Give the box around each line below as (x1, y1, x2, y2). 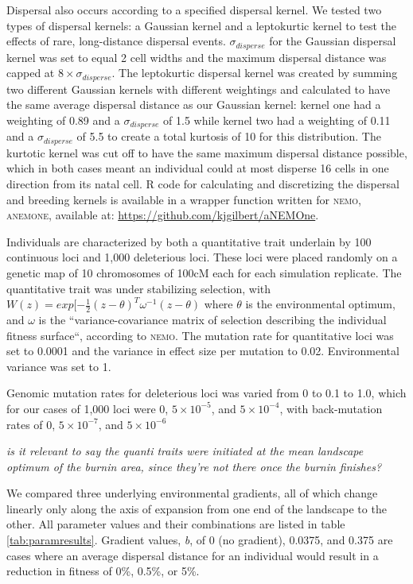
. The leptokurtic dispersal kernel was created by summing (111, 64, 398, 81)
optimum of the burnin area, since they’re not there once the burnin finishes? (6, 458, 382, 474)
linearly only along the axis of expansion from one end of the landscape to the (6, 500, 387, 516)
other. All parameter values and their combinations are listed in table (6, 516, 345, 532)
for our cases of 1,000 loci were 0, (6, 400, 169, 416)
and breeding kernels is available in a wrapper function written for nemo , (6, 191, 361, 207)
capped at (6, 64, 55, 81)
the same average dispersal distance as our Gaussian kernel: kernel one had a (6, 96, 381, 113)
